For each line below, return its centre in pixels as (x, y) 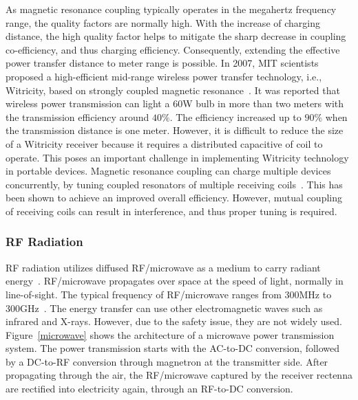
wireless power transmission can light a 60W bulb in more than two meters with (175, 103)
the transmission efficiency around (77, 116)
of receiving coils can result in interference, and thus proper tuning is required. (171, 211)
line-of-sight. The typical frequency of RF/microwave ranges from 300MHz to (169, 294)
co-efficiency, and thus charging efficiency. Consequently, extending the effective (173, 49)
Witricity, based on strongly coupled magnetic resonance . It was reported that (173, 90)
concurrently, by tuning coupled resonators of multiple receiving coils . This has (174, 184)
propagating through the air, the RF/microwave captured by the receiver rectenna (179, 375)
